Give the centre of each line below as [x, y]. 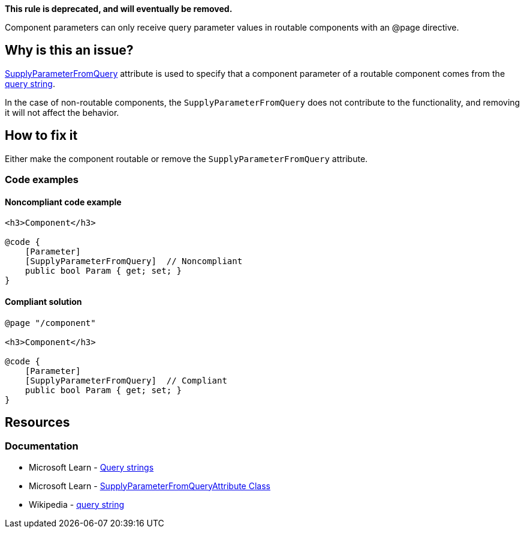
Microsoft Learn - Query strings [91, 467]
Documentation [42, 446]
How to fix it [41, 136]
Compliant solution [43, 301]
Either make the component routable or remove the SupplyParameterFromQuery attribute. [186, 158]
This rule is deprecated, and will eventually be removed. [119, 9]
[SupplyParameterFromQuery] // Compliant [126, 380]
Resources [37, 422]
